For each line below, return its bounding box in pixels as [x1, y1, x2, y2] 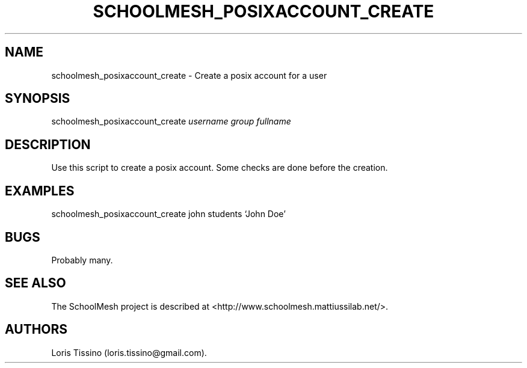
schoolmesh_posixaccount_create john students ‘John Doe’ [51, 209, 286, 219]
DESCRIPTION [5, 136, 91, 152]
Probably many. [51, 254, 113, 265]
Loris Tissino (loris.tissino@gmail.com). [51, 347, 207, 358]
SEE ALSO [5, 275, 66, 291]
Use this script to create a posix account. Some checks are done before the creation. [51, 162, 388, 173]
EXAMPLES [5, 183, 75, 198]
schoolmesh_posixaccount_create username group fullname [51, 116, 291, 127]
